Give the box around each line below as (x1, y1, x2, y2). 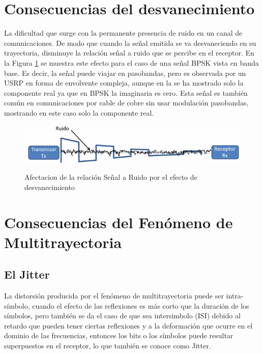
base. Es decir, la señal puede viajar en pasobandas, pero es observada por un (4, 67, 246, 78)
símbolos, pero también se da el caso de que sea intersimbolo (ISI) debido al (4, 310, 241, 321)
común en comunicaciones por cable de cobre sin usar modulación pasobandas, (4, 97, 249, 108)
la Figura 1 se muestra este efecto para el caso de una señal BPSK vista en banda (4, 57, 259, 68)
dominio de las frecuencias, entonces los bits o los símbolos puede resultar (4, 330, 233, 341)
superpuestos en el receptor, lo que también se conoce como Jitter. (4, 340, 211, 351)
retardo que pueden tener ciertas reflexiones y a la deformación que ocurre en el (4, 320, 253, 331)
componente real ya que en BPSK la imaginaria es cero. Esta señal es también (4, 87, 248, 98)
